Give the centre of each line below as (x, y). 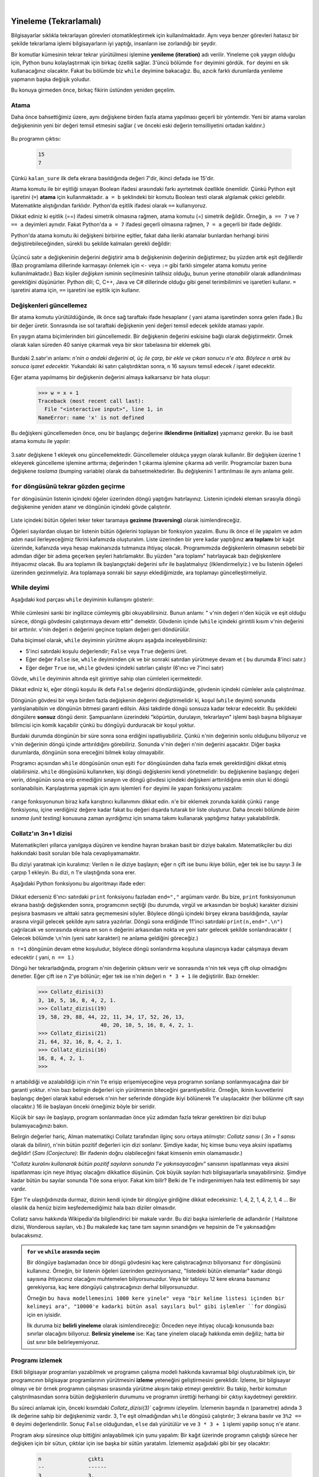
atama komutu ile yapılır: (41, 441)
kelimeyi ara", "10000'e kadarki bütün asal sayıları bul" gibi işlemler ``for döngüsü (157, 1306)
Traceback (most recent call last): (91, 401)
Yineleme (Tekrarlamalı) (56, 21)
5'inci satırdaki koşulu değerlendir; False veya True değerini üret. (107, 651)
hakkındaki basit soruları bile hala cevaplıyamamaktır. (76, 853)
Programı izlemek (37, 1360)
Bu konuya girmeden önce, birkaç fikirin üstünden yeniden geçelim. (93, 90)
